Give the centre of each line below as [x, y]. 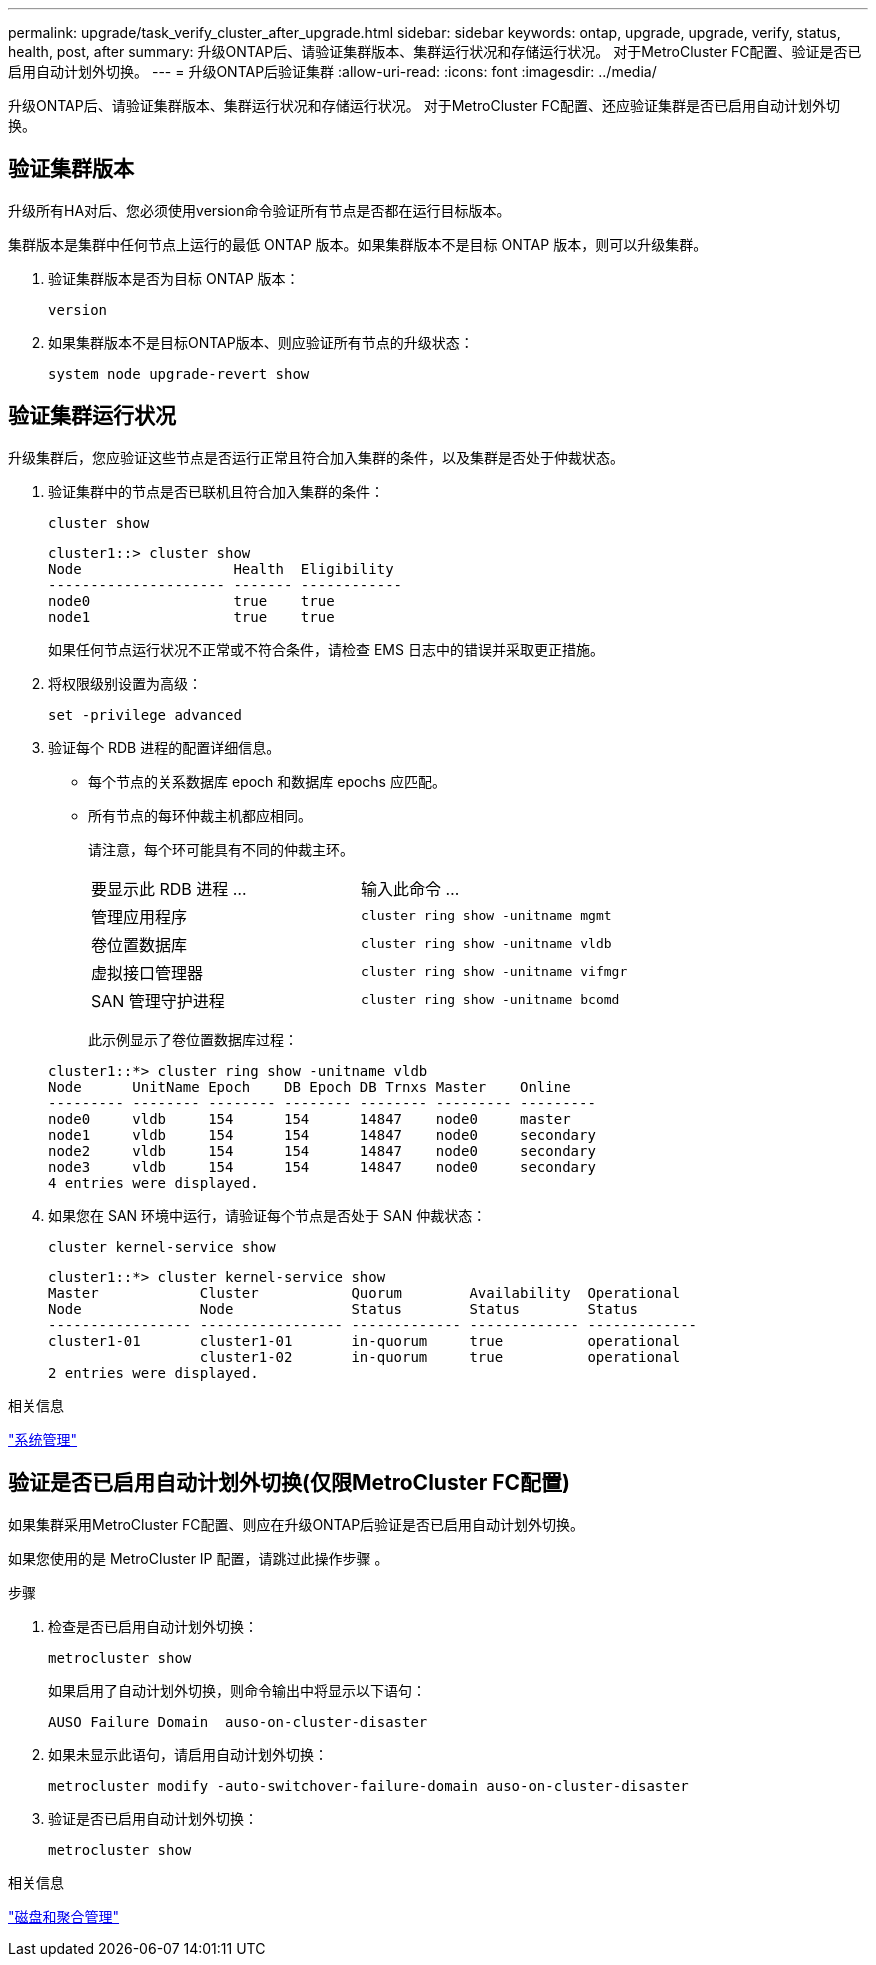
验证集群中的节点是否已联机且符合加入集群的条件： [216, 491]
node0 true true [191, 600]
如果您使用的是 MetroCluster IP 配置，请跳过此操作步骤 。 [198, 1558]
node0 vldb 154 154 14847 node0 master [309, 1118]
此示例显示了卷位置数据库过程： [193, 1039]
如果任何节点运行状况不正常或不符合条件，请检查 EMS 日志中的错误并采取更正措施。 [326, 649]
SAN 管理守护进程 [158, 1000]
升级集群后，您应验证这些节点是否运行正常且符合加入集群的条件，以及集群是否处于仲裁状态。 [316, 457]
